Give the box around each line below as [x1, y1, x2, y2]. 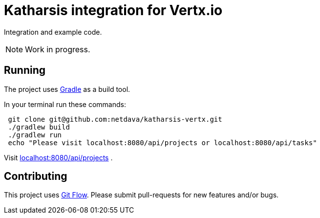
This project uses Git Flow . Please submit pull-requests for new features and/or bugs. [4, 191, 279, 199]
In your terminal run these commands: [4, 100, 126, 109]
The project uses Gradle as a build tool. [4, 85, 130, 93]
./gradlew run [8, 131, 62, 139]
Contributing [4, 170, 67, 183]
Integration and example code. [4, 27, 102, 36]
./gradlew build [8, 123, 70, 131]
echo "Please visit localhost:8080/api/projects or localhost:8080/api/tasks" [8, 138, 317, 147]
